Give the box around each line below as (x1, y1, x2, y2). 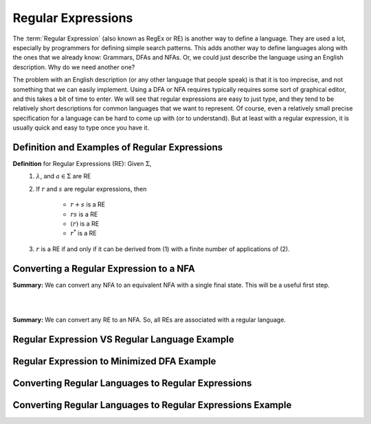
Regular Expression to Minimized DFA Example (12, 355, 216, 367)
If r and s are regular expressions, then (36, 185, 147, 193)
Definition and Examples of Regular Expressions (12, 141, 223, 153)
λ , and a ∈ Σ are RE (36, 172, 91, 180)
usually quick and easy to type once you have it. (12, 123, 150, 132)
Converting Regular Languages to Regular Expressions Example (12, 399, 292, 411)
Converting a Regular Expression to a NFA (12, 263, 195, 274)
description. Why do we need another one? (12, 62, 135, 71)
